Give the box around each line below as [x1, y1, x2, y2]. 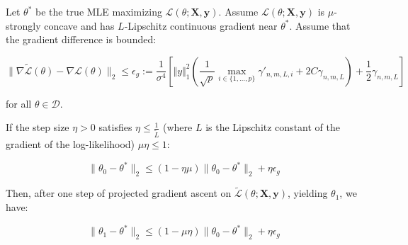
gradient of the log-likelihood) [6, 137, 135, 152]
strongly [6, 18, 41, 33]
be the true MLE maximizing [35, 4, 162, 18]
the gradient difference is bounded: [6, 32, 157, 47]
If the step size [6, 120, 69, 135]
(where [163, 120, 193, 135]
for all [6, 96, 32, 110]
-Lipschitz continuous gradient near [124, 18, 278, 33]
